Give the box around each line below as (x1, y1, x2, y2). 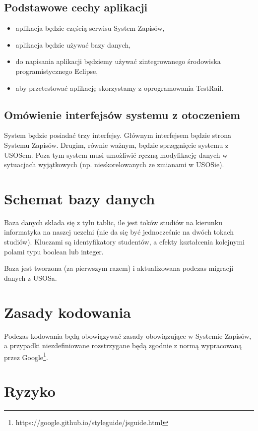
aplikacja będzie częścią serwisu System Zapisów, (15, 23, 165, 33)
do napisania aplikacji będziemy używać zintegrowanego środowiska (15, 56, 221, 66)
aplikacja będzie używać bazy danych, (15, 39, 131, 50)
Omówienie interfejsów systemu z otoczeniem (4, 107, 241, 122)
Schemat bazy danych (4, 188, 155, 208)
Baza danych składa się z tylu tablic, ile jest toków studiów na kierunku (4, 217, 223, 227)
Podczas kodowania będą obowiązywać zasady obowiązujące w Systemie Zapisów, (4, 330, 252, 341)
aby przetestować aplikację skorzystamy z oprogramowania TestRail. (15, 82, 224, 93)
